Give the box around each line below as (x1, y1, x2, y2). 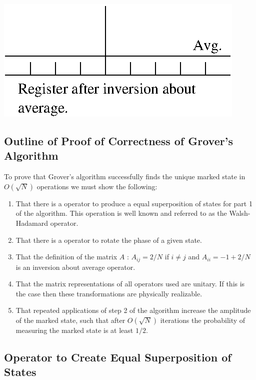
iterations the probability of (160, 314, 245, 325)
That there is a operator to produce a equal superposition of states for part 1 (15, 198, 252, 208)
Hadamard (15, 217, 48, 228)
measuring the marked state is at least (15, 324, 133, 335)
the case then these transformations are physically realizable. (15, 288, 202, 298)
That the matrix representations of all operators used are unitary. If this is (15, 278, 245, 289)
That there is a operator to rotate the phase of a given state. (15, 234, 202, 245)
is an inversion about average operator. (15, 261, 135, 272)
